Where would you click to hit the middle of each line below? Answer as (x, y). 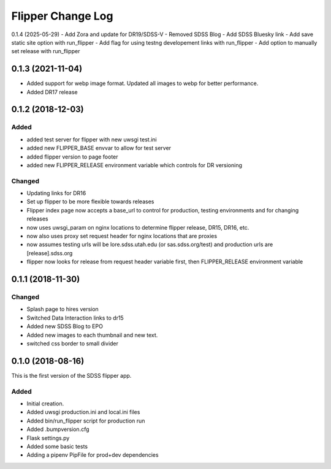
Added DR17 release (52, 92)
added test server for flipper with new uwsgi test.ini (92, 139)
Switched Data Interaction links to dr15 (75, 318)
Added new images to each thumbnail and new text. (92, 335)
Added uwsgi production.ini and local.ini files (83, 412)
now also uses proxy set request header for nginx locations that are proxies (122, 236)
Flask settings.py (48, 438)
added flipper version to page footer (73, 157)
